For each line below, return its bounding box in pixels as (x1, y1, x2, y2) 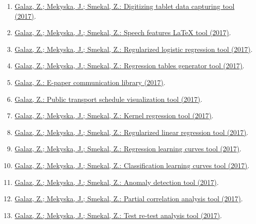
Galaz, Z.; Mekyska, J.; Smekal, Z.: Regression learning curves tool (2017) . (14, 143, 242, 154)
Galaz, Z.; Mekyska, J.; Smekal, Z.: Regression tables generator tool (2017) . (14, 60, 245, 71)
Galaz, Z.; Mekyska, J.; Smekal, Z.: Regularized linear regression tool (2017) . (14, 127, 249, 137)
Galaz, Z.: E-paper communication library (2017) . (14, 77, 165, 87)
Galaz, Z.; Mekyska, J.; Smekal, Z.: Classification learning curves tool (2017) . (14, 160, 250, 170)
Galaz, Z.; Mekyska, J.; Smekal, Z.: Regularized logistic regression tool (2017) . (14, 44, 253, 54)
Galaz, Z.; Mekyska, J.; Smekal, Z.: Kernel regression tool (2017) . (14, 110, 214, 121)
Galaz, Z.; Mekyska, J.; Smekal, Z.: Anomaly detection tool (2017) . (14, 177, 219, 187)
